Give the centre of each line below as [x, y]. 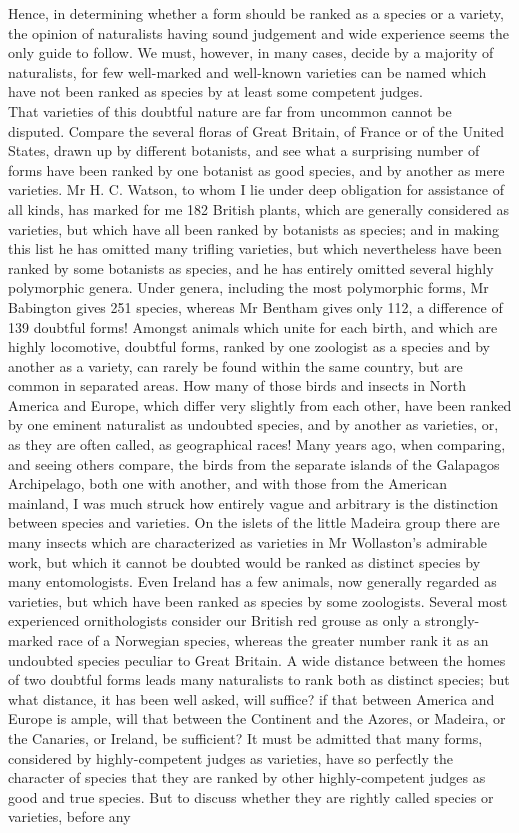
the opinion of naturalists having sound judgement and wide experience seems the [258, 32]
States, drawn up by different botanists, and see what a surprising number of [244, 150]
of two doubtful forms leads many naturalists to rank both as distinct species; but [259, 679]
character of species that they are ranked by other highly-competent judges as [247, 777]
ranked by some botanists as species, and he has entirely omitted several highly [251, 267]
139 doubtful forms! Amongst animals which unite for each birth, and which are [253, 326]
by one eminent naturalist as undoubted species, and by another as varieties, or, [253, 424]
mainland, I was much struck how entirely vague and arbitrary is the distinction [253, 502]
